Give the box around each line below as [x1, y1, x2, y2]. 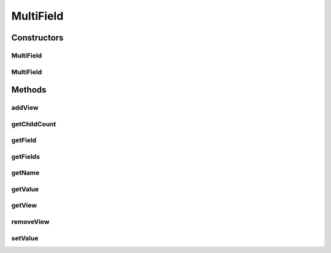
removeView [11, 217, 50, 226]
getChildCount [11, 119, 56, 128]
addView [11, 104, 39, 112]
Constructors [11, 32, 64, 43]
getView [11, 201, 37, 210]
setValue [11, 233, 39, 242]
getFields [11, 152, 40, 160]
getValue [11, 184, 39, 193]
